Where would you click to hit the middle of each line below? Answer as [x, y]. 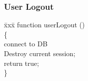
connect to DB [26, 44]
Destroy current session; [40, 53]
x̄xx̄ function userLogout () [44, 25]
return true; [22, 63]
